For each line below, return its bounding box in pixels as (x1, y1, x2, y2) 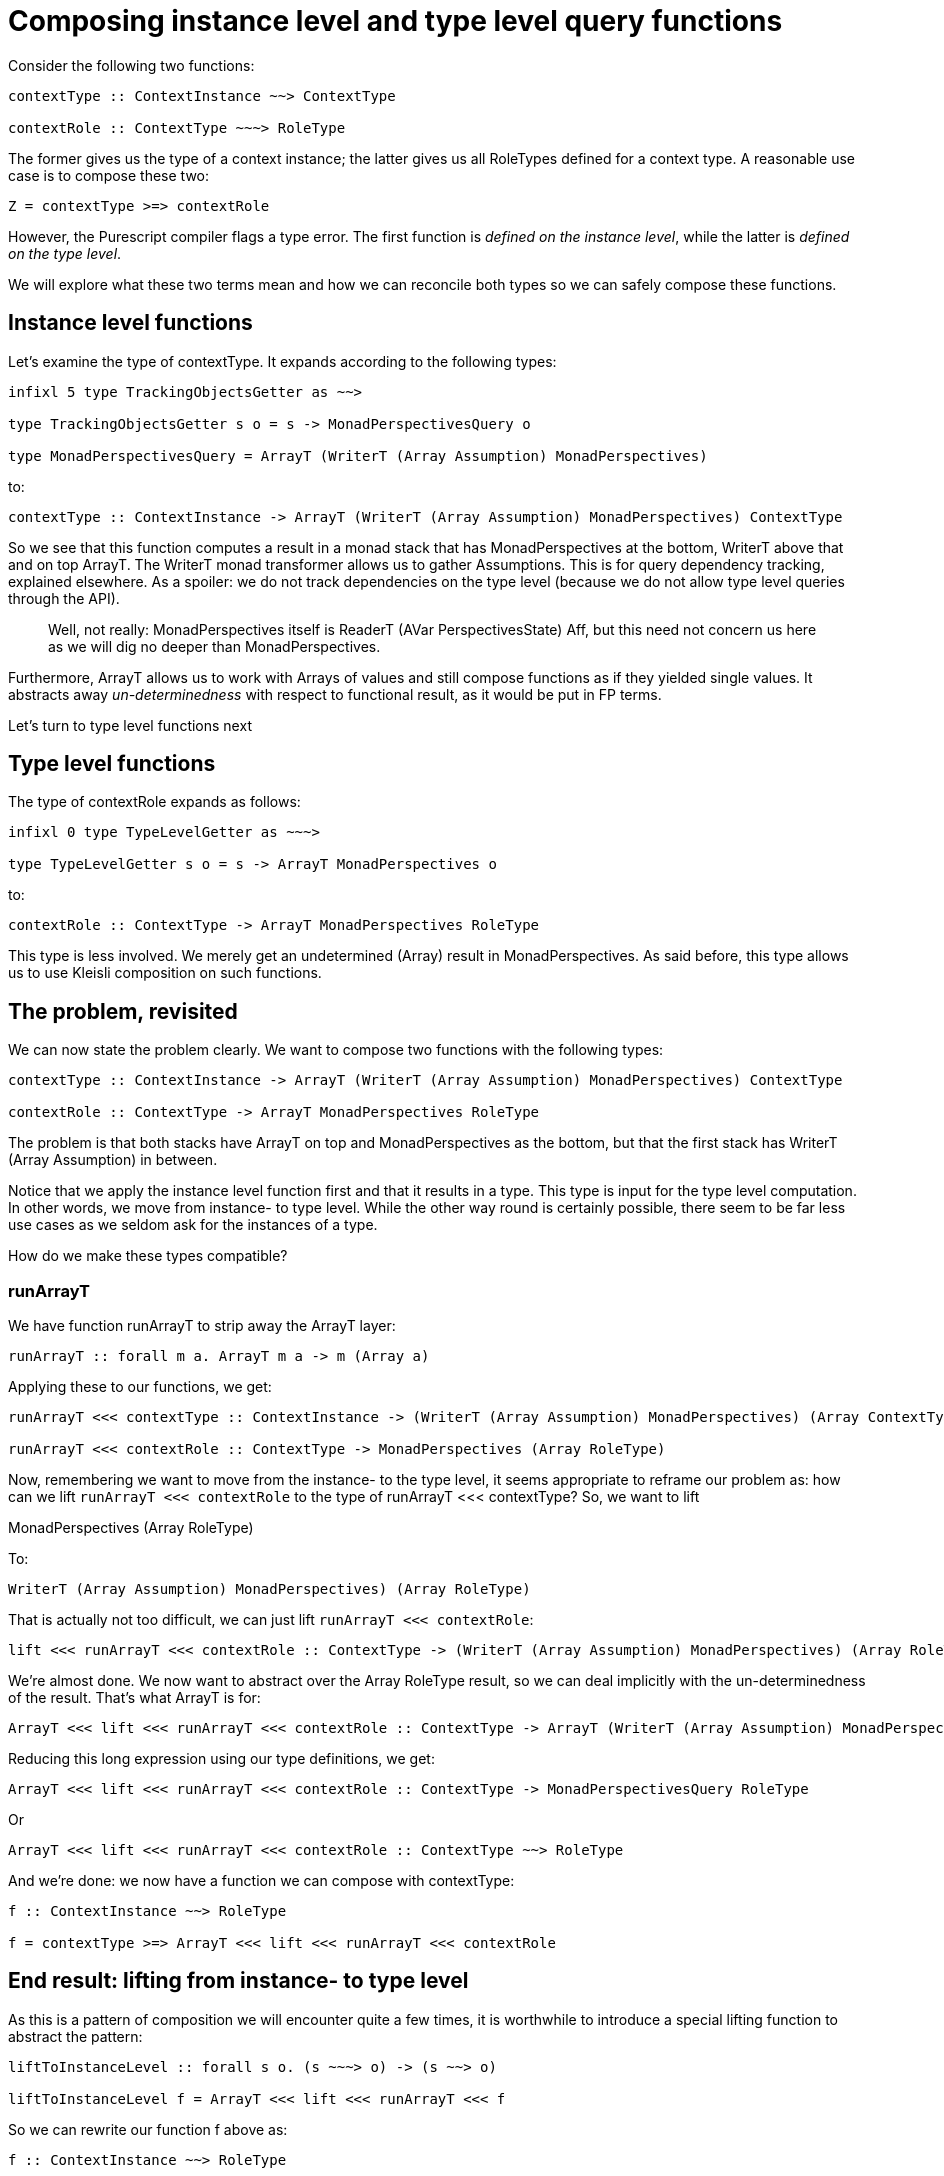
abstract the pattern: (8, 2027, 143, 2045)
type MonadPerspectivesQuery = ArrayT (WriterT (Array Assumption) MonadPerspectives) (8, 447, 708, 464)
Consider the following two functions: (8, 56, 255, 74)
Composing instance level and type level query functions (8, 4, 783, 38)
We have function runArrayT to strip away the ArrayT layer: (8, 1317, 396, 1335)
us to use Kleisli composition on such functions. (8, 964, 322, 982)
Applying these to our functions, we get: (8, 1378, 272, 1396)
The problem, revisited (8, 998, 238, 1024)
